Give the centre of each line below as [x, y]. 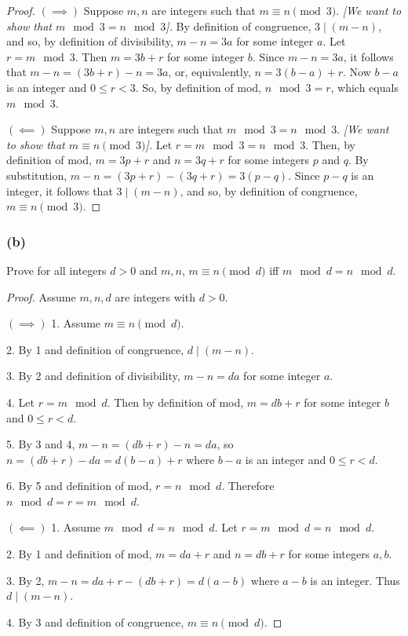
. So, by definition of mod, [198, 87]
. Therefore [248, 486]
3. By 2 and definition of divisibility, [93, 376]
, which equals [364, 87]
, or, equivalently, [209, 72]
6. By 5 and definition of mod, [79, 486]
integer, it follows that [60, 190]
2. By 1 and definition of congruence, [95, 349]
